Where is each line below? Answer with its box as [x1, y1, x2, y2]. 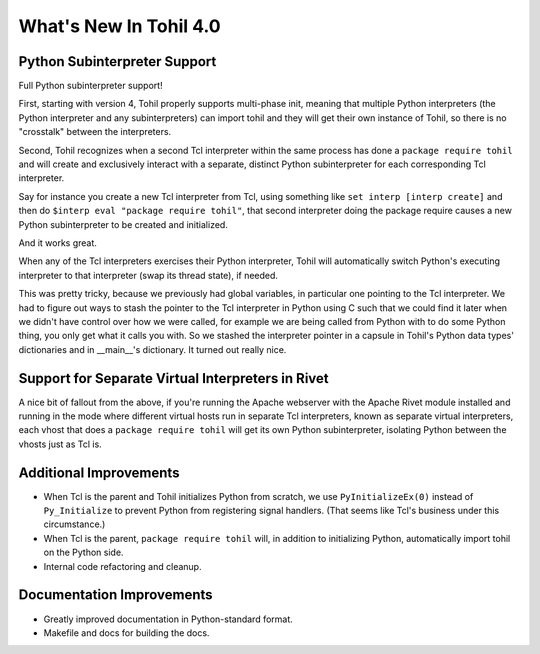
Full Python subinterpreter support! [18, 80, 164, 92]
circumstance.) [43, 518, 106, 530]
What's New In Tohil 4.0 [18, 15, 221, 37]
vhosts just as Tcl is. [18, 438, 102, 450]
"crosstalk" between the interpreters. [18, 126, 172, 138]
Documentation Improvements [18, 586, 214, 604]
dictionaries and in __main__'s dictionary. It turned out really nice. [18, 343, 287, 355]
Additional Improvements [18, 464, 180, 481]
